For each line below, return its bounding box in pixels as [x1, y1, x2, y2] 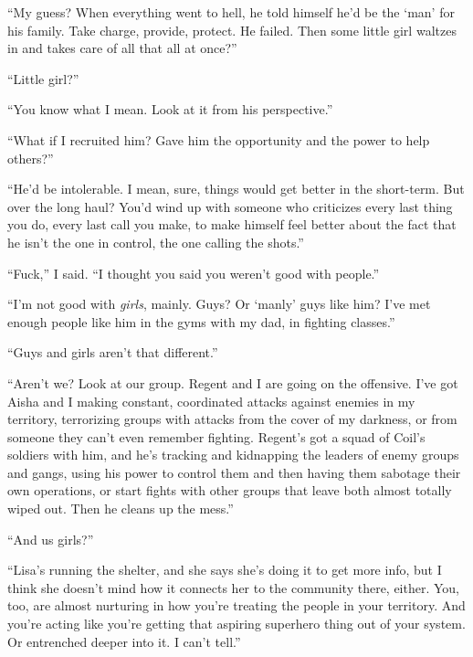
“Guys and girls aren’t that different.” [7, 343, 218, 362]
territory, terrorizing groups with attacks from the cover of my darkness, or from [7, 409, 457, 429]
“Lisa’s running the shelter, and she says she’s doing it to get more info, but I [7, 560, 442, 579]
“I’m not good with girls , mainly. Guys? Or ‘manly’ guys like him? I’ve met [7, 294, 431, 313]
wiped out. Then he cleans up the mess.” [7, 499, 234, 518]
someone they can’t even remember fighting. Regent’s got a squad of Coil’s [7, 427, 426, 446]
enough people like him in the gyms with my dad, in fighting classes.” [7, 312, 395, 331]
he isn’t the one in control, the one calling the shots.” [7, 232, 304, 251]
